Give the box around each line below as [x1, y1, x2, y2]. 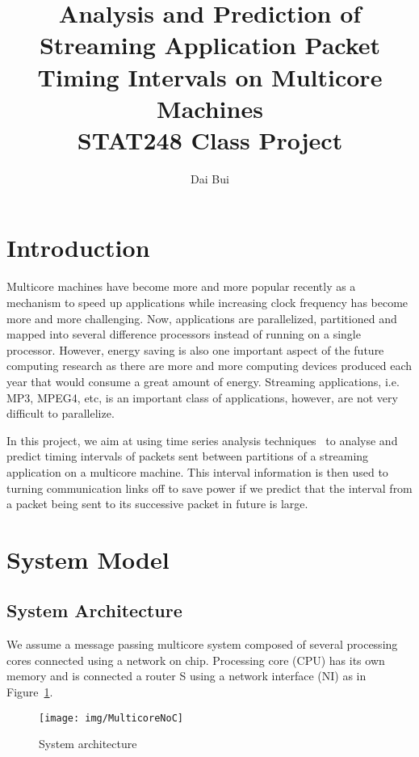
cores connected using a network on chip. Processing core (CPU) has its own [6, 651, 385, 668]
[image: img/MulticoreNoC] [39, 712, 183, 724]
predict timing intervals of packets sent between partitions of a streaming [6, 448, 369, 465]
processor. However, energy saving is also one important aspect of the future [6, 341, 384, 358]
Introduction [6, 231, 150, 264]
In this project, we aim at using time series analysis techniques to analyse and [6, 431, 398, 448]
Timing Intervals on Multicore [37, 60, 383, 93]
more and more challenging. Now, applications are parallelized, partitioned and [6, 309, 397, 326]
